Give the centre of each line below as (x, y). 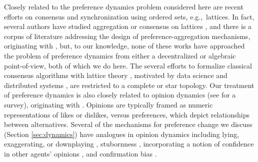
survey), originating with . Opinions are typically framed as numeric (108, 104)
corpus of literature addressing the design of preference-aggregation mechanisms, (127, 36)
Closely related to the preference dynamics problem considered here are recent (124, 6)
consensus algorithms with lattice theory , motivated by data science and (116, 75)
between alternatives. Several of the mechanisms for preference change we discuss (128, 124)
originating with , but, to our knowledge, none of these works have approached (124, 46)
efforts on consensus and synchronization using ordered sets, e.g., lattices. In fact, (129, 16)
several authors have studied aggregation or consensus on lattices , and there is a (128, 26)
